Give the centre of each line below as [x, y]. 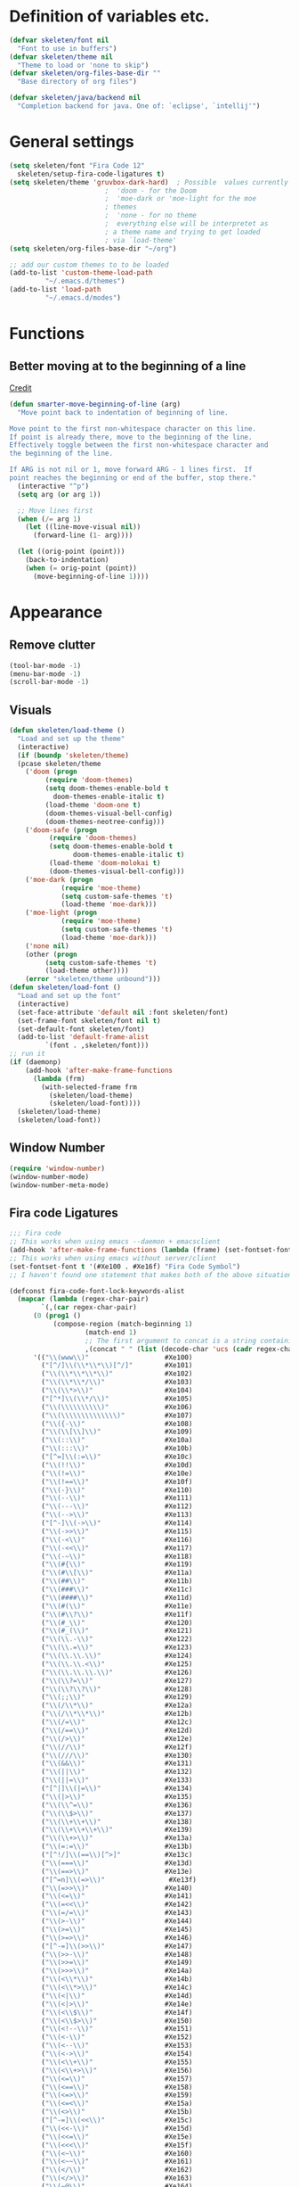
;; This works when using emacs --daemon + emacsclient [115, 1242]
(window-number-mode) [49, 1176]
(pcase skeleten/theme [59, 763]
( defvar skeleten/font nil [59, 40]
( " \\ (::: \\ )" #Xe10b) [117, 1448]
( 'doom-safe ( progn [61, 830]
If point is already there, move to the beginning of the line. [131, 437]
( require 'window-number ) [57, 1168]
